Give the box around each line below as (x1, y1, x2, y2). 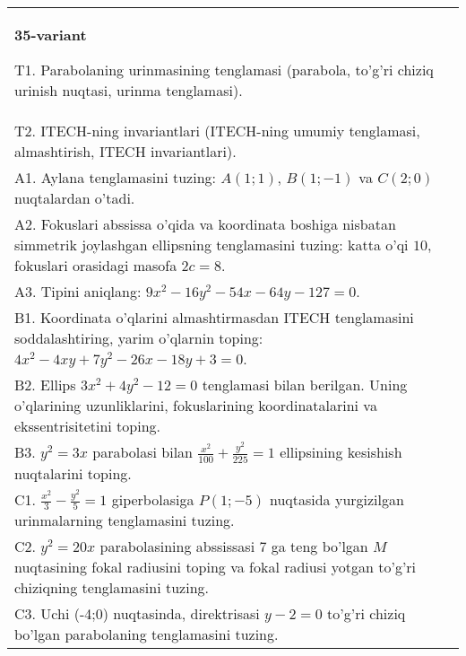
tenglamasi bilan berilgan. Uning (202, 374, 408, 395)
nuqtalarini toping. (14, 462, 132, 484)
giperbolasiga (111, 488, 194, 510)
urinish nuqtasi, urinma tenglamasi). (14, 80, 243, 101)
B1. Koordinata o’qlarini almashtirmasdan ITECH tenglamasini (14, 307, 414, 328)
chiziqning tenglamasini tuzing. (14, 577, 210, 599)
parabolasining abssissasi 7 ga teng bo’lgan (99, 536, 368, 557)
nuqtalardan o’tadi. (14, 188, 135, 208)
